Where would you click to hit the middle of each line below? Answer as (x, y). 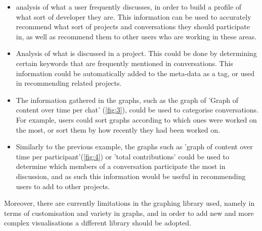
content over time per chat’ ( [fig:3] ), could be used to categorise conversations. (137, 110)
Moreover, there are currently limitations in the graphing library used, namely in (129, 203)
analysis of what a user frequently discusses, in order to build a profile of (129, 7)
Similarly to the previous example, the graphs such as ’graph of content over (134, 147)
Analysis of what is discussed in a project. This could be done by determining (136, 53)
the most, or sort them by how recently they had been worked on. (118, 129)
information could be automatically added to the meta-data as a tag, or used (135, 73)
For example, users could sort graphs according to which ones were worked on (136, 119)
